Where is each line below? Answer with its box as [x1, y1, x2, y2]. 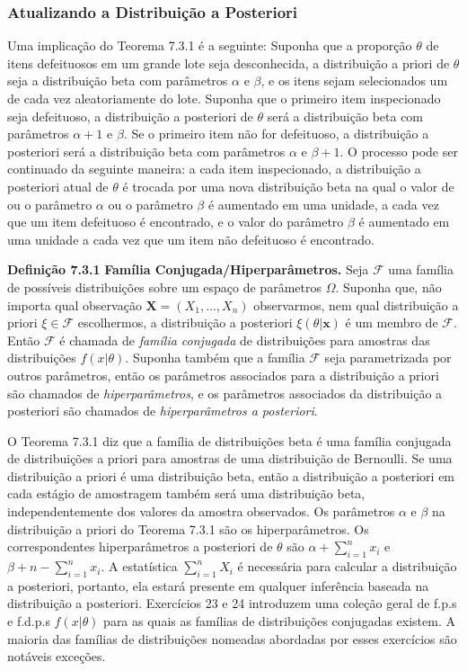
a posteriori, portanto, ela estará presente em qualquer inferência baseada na [7, 576, 429, 595]
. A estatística [101, 557, 178, 576]
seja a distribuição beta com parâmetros [7, 71, 228, 90]
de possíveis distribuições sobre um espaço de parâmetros [7, 277, 322, 296]
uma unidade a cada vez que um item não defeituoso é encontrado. [7, 229, 374, 248]
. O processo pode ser [339, 141, 458, 160]
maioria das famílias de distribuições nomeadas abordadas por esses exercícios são [7, 629, 457, 648]
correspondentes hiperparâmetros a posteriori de [7, 537, 273, 556]
